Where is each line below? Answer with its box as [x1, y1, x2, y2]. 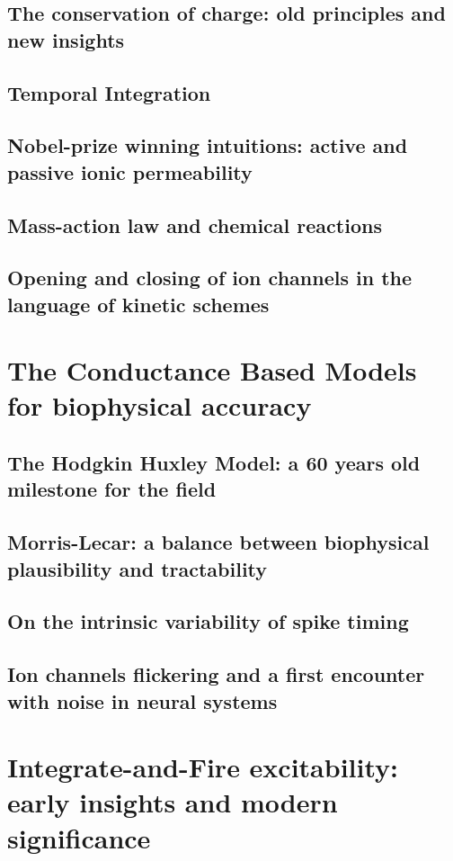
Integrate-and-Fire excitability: [7, 749, 399, 785]
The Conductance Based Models [7, 352, 417, 389]
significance [7, 819, 151, 856]
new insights [7, 25, 125, 53]
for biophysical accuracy [7, 387, 312, 424]
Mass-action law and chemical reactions [7, 211, 382, 238]
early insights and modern [7, 784, 338, 821]
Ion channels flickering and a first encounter [7, 660, 425, 688]
